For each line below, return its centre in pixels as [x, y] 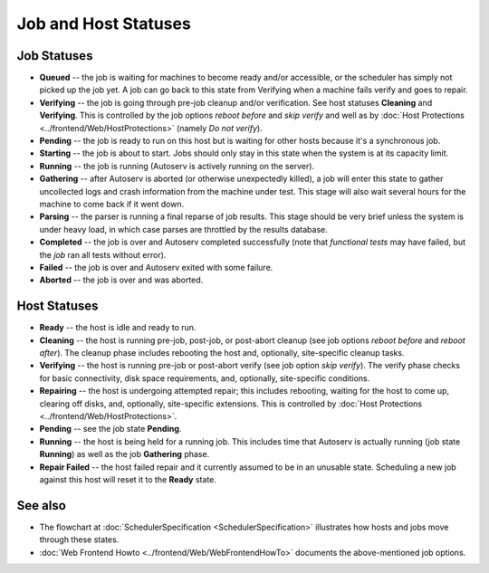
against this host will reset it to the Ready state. [128, 479]
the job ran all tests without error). [103, 254]
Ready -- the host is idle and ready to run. [118, 328]
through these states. [79, 540]
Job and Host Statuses [104, 24]
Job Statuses [55, 56]
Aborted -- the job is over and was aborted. [121, 280]
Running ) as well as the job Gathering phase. [125, 454]
